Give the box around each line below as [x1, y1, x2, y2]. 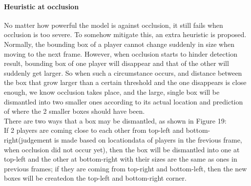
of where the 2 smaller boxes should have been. [4, 106, 145, 116]
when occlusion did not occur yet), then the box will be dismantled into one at [4, 144, 240, 154]
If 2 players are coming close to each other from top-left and [4, 125, 184, 135]
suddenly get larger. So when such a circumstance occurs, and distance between [4, 67, 242, 78]
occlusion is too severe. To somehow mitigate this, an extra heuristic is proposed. [4, 29, 247, 40]
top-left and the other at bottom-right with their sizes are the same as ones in [4, 154, 237, 164]
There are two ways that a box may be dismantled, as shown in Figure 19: [4, 115, 227, 125]
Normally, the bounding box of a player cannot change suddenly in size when [4, 39, 234, 49]
